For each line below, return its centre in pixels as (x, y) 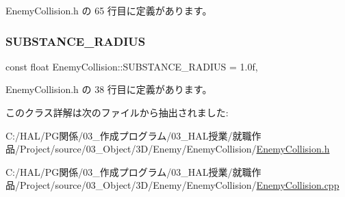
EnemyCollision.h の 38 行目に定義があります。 (109, 89)
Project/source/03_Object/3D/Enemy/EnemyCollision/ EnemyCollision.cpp (179, 185)
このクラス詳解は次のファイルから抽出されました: (117, 112)
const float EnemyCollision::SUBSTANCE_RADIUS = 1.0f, (132, 66)
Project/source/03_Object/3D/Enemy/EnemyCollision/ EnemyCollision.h (175, 149)
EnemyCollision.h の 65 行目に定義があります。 (109, 10)
